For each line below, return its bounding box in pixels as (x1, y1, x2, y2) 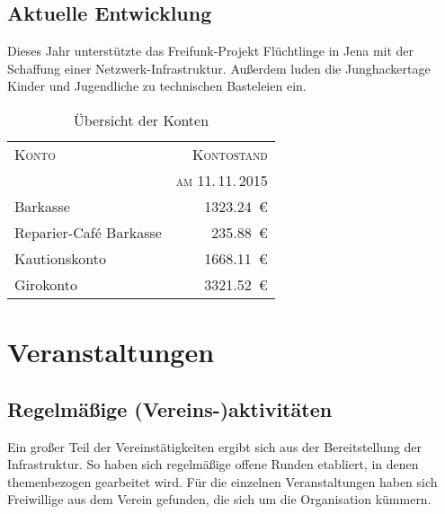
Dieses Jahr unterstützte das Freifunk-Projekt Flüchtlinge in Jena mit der (7, 41, 414, 60)
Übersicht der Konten (73, 109, 209, 130)
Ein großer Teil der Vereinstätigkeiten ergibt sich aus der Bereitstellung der (7, 437, 423, 456)
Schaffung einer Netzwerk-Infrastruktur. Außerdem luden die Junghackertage (7, 58, 431, 77)
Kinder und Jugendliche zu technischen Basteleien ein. (7, 76, 307, 95)
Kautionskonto (14, 247, 106, 269)
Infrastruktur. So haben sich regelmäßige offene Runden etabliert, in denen (7, 455, 419, 474)
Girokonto (14, 273, 77, 295)
